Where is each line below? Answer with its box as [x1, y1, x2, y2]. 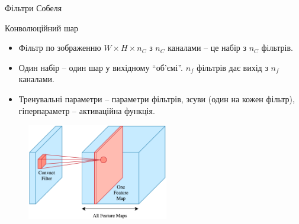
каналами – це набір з [168, 41, 246, 54]
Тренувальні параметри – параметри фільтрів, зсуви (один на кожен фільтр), [18, 92, 295, 105]
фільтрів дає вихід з [197, 61, 268, 73]
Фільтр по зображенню [18, 41, 101, 54]
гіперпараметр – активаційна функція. [18, 104, 155, 116]
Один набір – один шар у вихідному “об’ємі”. [18, 61, 184, 73]
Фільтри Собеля [5, 2, 62, 14]
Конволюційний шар [5, 21, 78, 34]
